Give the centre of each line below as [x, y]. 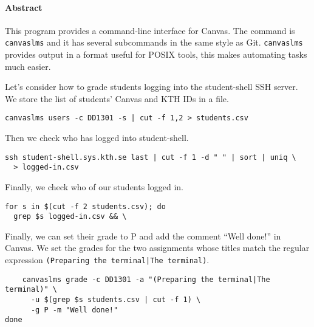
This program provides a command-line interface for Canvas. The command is [150, 30]
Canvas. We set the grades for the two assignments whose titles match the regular [157, 248]
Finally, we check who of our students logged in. [94, 186]
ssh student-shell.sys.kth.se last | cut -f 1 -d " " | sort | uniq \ [151, 157]
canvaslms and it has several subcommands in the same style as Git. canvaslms [154, 42]
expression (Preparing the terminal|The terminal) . [107, 260]
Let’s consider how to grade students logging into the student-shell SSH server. [152, 87]
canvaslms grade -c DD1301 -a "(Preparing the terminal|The [146, 279]
